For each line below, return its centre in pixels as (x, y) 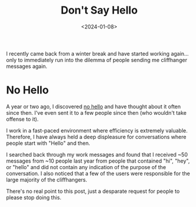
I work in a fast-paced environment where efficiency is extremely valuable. (97, 130)
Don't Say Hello (99, 10)
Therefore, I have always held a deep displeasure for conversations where (96, 137)
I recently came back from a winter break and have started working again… (97, 53)
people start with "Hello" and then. (48, 143)
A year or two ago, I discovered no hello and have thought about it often (94, 106)
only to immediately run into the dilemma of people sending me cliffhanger (97, 60)
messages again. (27, 66)
